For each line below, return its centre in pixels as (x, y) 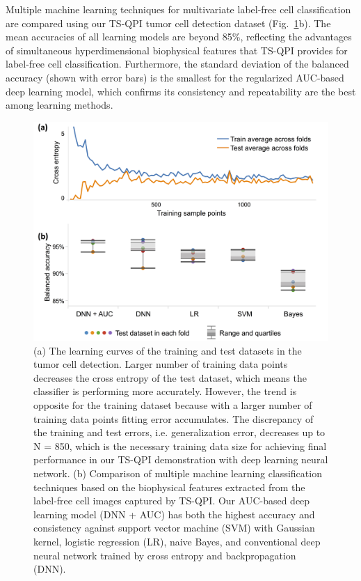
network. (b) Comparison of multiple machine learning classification (178, 473)
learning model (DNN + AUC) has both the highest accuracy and (174, 514)
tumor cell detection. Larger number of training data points (161, 364)
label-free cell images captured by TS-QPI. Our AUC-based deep (172, 501)
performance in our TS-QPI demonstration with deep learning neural (181, 459)
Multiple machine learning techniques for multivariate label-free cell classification (178, 9)
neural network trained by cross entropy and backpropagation (165, 555)
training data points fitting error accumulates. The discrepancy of (174, 418)
